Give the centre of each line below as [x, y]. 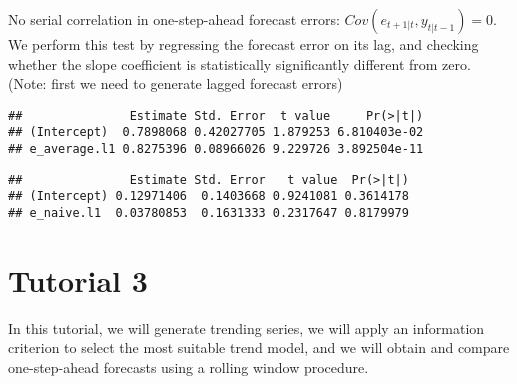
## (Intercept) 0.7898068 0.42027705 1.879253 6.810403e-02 [216, 132]
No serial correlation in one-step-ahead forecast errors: [174, 19]
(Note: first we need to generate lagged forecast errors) [175, 83]
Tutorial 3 [78, 279]
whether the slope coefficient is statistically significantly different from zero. [239, 63]
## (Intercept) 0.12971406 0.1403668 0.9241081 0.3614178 [208, 196]
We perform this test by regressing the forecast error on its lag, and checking [243, 44]
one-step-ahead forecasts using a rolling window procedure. [188, 367]
